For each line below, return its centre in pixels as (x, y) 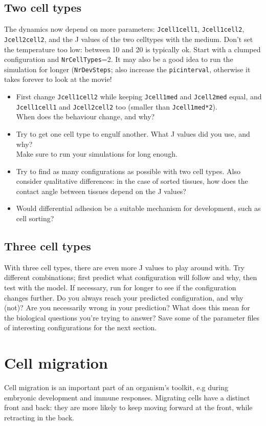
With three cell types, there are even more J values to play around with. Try (124, 267)
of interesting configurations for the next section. (81, 327)
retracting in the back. (39, 417)
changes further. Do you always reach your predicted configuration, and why (124, 297)
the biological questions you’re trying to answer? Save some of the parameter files (132, 317)
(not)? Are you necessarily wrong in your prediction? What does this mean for (127, 307)
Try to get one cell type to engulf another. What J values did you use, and (133, 133)
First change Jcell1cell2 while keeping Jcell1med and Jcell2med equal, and (139, 97)
